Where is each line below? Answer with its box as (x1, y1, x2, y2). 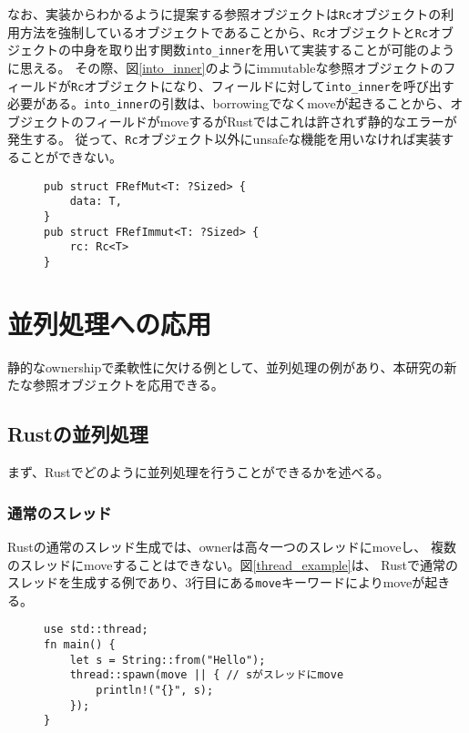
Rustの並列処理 (7, 420, 148, 448)
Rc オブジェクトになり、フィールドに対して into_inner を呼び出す (71, 76, 454, 95)
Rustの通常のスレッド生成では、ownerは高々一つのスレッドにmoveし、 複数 (7, 536, 457, 555)
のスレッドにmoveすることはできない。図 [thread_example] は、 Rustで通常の (7, 555, 458, 574)
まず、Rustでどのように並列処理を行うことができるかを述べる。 (7, 463, 390, 482)
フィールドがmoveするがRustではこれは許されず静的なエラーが (83, 111, 457, 130)
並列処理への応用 (7, 304, 212, 341)
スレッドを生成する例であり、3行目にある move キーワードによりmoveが (7, 573, 425, 592)
